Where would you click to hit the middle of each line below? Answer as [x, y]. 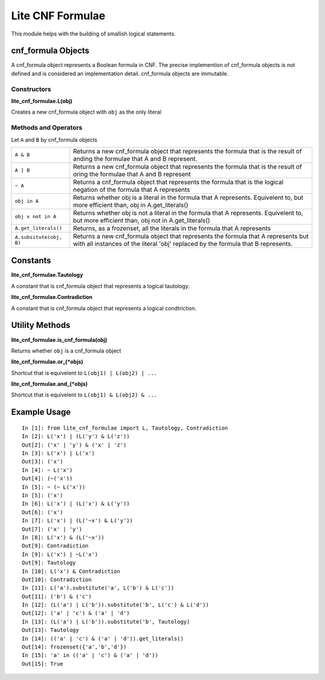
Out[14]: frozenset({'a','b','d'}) [74, 647]
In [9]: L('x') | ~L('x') [60, 554]
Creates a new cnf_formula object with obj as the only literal [86, 112]
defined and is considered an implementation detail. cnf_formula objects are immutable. [120, 73]
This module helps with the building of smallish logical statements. [93, 34]
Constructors [31, 89]
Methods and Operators [47, 128]
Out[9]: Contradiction [55, 546]
